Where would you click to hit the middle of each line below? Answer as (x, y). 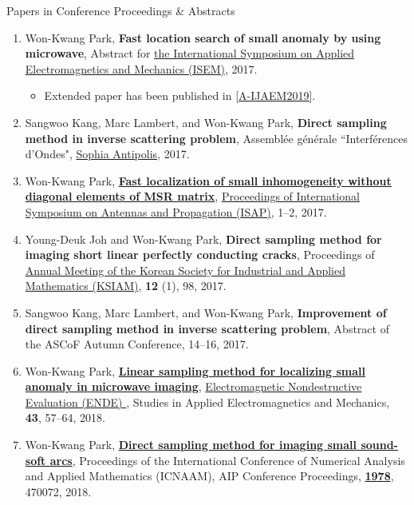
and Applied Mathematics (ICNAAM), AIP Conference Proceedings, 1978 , (209, 476)
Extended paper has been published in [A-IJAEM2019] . (180, 95)
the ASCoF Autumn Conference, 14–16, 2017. (137, 344)
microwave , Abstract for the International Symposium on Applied (190, 53)
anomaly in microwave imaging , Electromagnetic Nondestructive (193, 386)
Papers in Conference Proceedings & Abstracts (121, 10)
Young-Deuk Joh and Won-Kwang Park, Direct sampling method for (203, 239)
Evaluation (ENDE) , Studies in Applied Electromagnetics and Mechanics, (207, 402)
